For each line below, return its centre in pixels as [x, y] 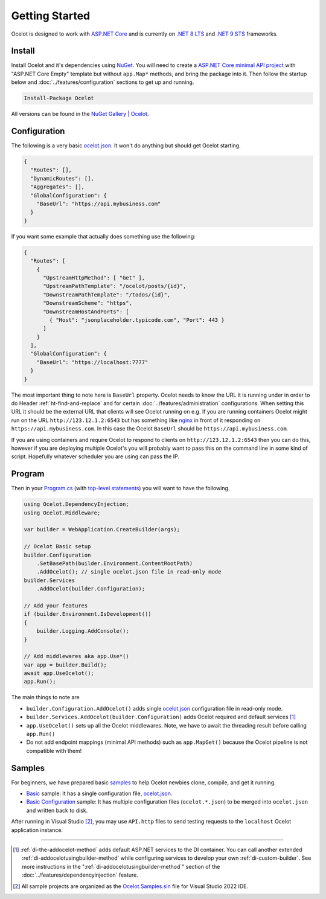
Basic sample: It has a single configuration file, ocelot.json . [99, 793]
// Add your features [56, 606]
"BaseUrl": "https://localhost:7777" [92, 362]
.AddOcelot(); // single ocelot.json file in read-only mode [129, 572]
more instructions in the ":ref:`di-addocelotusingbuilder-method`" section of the [121, 866]
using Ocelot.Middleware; [62, 513]
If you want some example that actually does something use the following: [103, 236]
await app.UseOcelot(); [59, 673]
